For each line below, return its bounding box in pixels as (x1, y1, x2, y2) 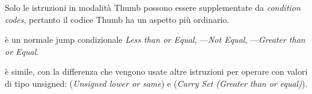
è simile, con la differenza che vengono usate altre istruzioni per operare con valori (5, 65, 308, 78)
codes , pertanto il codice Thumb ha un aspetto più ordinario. (5, 13, 230, 25)
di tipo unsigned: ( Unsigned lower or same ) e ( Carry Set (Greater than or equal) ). (5, 77, 308, 89)
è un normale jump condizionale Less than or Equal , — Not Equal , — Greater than (5, 33, 305, 46)
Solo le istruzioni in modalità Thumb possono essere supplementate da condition (5, 1, 301, 13)
